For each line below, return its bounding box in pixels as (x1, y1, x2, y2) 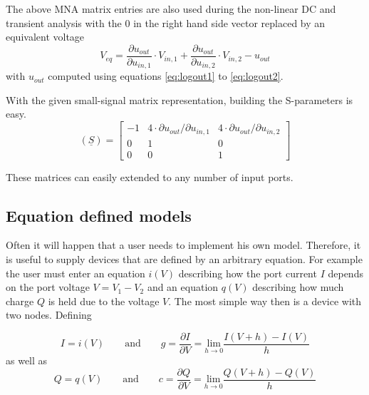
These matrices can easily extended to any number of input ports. (6, 169, 293, 184)
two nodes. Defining (6, 307, 92, 322)
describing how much (252, 279, 344, 294)
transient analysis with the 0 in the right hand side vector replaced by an (6, 15, 326, 30)
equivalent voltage (6, 29, 85, 44)
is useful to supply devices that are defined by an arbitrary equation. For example (6, 252, 363, 267)
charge (6, 293, 34, 308)
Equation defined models (6, 204, 192, 226)
